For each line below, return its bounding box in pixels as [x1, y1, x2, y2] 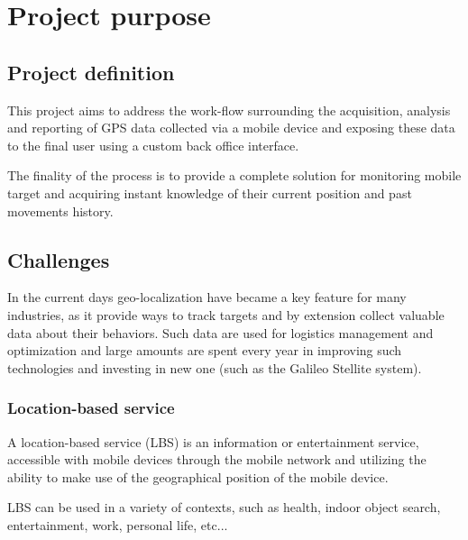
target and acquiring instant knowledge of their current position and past [7, 183, 412, 202]
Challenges [7, 245, 110, 273]
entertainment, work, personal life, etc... [7, 515, 228, 534]
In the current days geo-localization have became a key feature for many [7, 288, 407, 307]
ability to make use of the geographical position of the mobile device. [7, 467, 389, 486]
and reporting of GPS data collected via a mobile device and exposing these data [7, 118, 455, 137]
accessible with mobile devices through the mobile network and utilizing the [7, 450, 427, 469]
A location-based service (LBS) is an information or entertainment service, [7, 432, 419, 451]
